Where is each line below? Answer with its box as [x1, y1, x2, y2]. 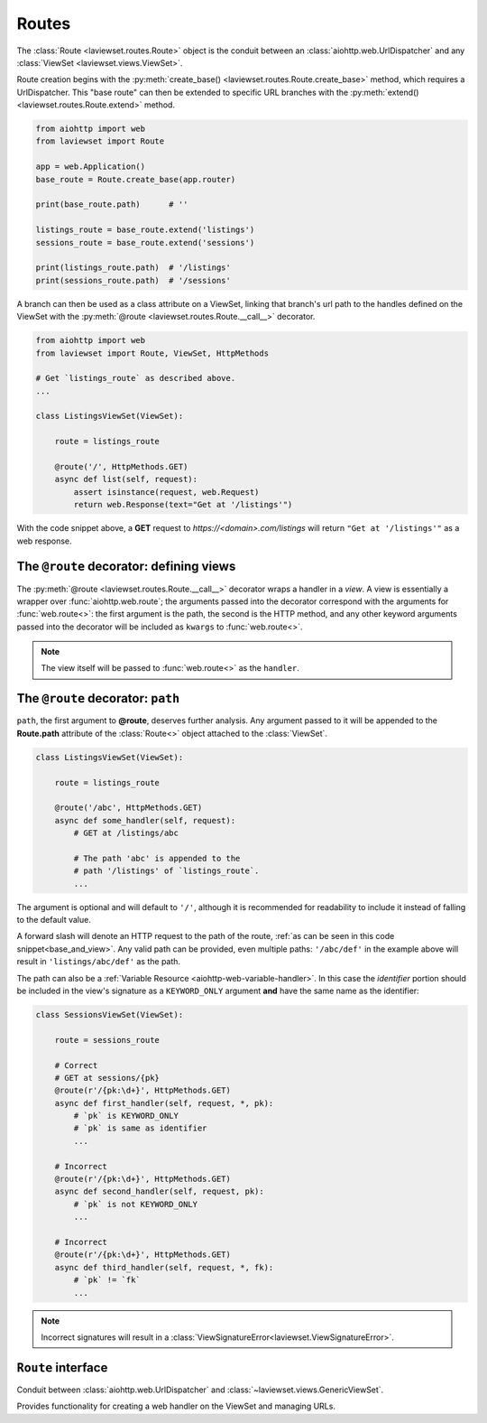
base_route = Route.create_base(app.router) [35, 174, 236, 184]
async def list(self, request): [54, 474, 198, 485]
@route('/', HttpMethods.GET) [54, 461, 188, 472]
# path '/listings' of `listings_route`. [73, 866, 260, 876]
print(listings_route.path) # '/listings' [35, 263, 232, 273]
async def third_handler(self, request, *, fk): [54, 1262, 274, 1272]
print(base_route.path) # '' [35, 200, 188, 209]
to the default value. [16, 915, 92, 925]
